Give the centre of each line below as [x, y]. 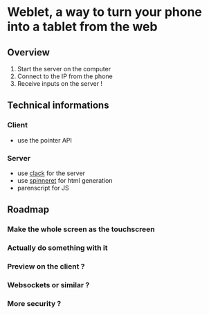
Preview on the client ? [46, 267]
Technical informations [58, 106]
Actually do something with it [57, 248]
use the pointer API [45, 140]
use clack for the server [51, 173]
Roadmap [28, 209]
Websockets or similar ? [48, 285]
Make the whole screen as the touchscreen [81, 229]
